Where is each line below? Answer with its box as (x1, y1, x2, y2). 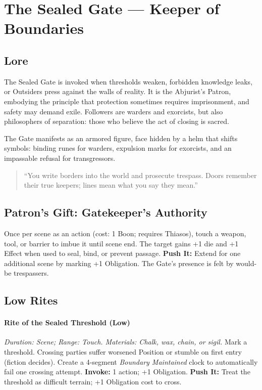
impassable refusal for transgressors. (4, 152, 116, 163)
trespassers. (14, 268, 49, 278)
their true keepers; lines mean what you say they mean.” (24, 180, 198, 190)
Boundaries (4, 18, 84, 38)
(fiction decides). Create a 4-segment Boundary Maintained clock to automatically (4, 356, 258, 367)
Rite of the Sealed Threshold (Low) (4, 317, 130, 328)
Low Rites (4, 292, 58, 308)
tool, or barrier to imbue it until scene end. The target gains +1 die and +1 (4, 238, 239, 248)
